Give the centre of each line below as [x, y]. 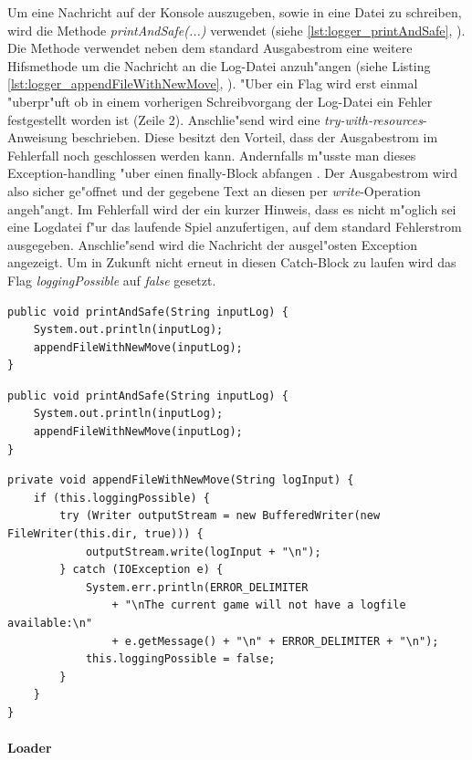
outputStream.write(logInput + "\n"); [203, 552]
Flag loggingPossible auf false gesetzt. [112, 280]
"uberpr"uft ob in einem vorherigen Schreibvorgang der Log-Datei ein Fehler [220, 101]
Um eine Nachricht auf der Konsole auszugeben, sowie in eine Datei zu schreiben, [235, 12]
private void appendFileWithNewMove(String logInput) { [181, 480]
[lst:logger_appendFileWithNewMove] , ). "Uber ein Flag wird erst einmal [213, 83]
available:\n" [50, 623]
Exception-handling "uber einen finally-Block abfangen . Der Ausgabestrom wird [233, 173]
